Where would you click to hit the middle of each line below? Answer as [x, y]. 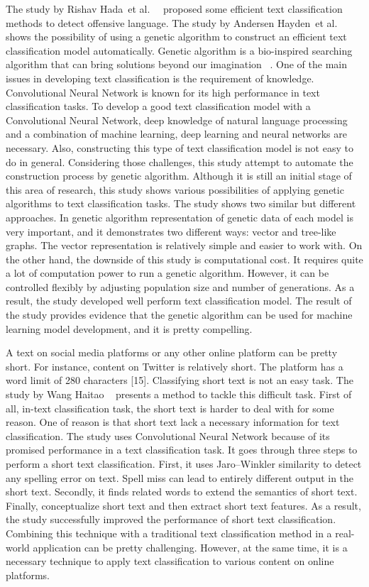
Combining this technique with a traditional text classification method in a [169, 533]
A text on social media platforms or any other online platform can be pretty [172, 352]
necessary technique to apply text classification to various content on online [170, 561]
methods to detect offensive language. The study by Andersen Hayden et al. [172, 22]
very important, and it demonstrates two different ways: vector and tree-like [171, 231]
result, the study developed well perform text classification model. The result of [179, 301]
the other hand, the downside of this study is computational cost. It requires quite [184, 259]
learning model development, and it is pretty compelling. [129, 328]
